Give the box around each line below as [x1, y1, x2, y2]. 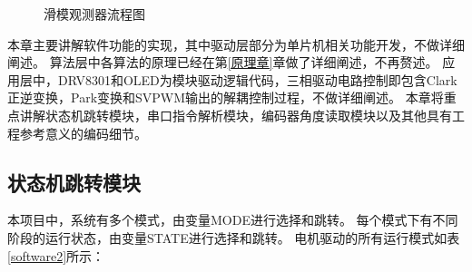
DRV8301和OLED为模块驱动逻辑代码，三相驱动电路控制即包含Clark [57, 70, 457, 89]
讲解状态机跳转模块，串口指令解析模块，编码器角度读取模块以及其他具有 [19, 105, 452, 124]
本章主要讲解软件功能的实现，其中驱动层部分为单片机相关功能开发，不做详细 [7, 34, 465, 53]
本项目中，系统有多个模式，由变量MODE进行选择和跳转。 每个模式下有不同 [7, 210, 458, 229]
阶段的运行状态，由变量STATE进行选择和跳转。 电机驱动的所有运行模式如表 [7, 228, 460, 247]
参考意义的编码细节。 [19, 123, 147, 142]
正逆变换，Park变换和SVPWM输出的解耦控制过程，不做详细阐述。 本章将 [7, 88, 444, 107]
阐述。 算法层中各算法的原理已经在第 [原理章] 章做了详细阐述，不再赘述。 [7, 53, 438, 72]
